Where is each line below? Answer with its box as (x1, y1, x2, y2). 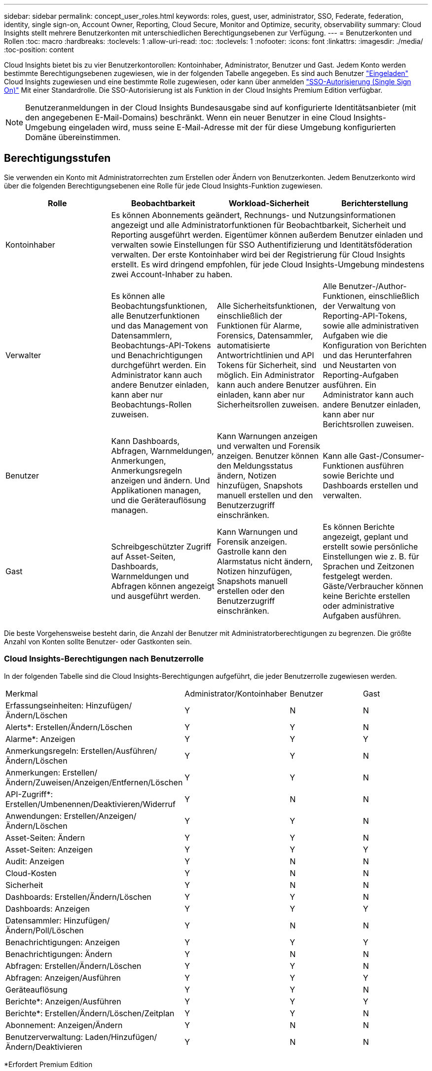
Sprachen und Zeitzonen (323, 561, 414, 571)
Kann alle (323, 450, 357, 461)
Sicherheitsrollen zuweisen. (217, 399, 320, 409)
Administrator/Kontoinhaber (184, 688, 287, 699)
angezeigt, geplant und (323, 531, 408, 542)
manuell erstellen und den (217, 490, 313, 500)
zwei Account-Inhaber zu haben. (111, 269, 233, 279)
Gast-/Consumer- (359, 450, 425, 461)
